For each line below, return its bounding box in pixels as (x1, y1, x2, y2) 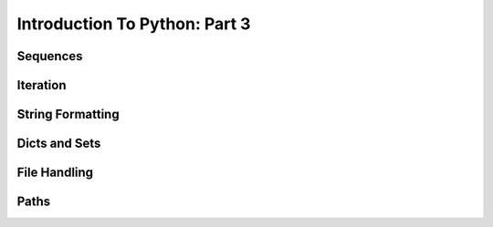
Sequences (16, 48, 83, 64)
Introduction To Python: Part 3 (16, 14, 251, 34)
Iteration (16, 77, 67, 93)
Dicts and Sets (16, 136, 101, 151)
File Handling (16, 165, 94, 181)
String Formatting (16, 107, 120, 122)
